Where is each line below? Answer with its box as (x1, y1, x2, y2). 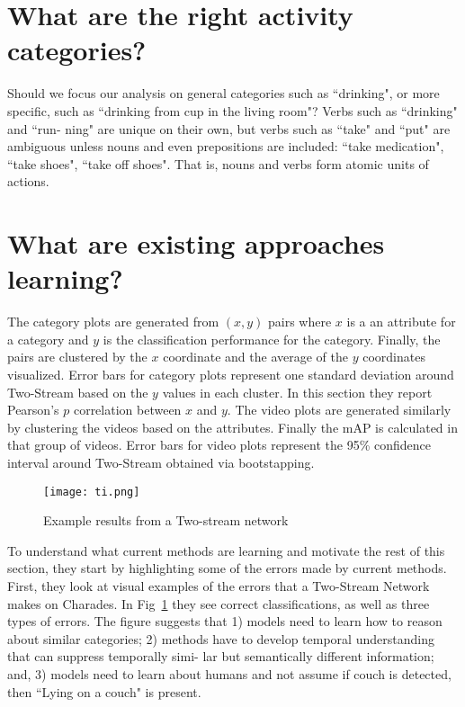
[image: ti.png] (43, 485, 140, 498)
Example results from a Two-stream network (43, 511, 289, 530)
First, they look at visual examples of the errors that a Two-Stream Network (7, 576, 430, 595)
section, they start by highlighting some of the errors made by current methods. (7, 559, 447, 577)
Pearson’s (7, 400, 59, 419)
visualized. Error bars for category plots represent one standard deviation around (7, 364, 454, 383)
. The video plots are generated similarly (227, 400, 452, 419)
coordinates (362, 347, 425, 366)
